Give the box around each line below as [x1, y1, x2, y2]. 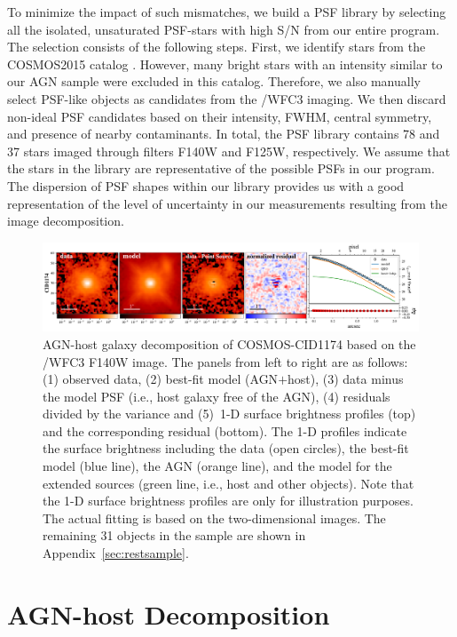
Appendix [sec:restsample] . [43, 544, 189, 562]
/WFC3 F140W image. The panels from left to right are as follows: [43, 352, 408, 370]
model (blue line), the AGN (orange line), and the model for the [43, 457, 392, 475]
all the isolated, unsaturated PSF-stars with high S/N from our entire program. [7, 20, 440, 38]
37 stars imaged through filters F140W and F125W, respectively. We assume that [7, 141, 451, 160]
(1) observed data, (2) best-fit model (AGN [43, 370, 279, 388]
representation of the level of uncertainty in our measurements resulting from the [7, 194, 448, 212]
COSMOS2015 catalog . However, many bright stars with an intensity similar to [7, 54, 443, 73]
